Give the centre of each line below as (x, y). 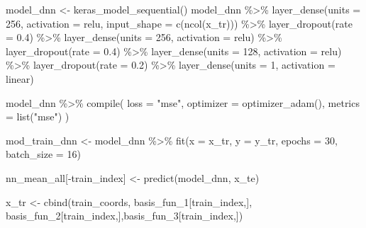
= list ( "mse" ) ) (38, 116)
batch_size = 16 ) (43, 154)
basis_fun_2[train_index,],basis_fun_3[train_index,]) (124, 216)
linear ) (20, 78)
